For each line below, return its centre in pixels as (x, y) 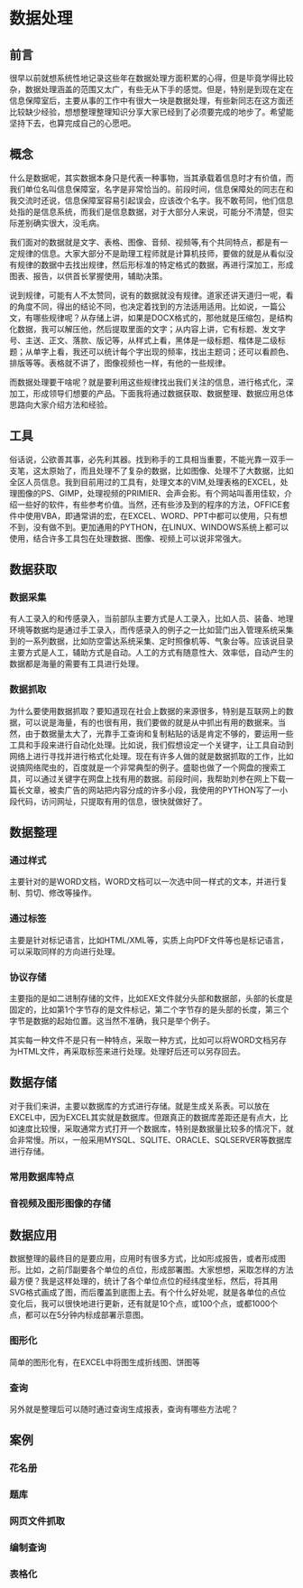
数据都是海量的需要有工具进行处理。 (77, 664)
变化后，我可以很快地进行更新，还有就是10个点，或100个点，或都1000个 (144, 1304)
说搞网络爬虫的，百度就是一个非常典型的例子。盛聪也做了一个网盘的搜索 (143, 767)
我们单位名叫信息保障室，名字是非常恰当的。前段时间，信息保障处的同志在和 (151, 189)
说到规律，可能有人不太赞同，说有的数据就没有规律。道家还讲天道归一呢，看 (151, 295)
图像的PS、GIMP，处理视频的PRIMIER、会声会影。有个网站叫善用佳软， (151, 493)
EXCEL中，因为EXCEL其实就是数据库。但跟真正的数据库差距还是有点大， (145, 1117)
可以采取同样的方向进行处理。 (64, 951)
